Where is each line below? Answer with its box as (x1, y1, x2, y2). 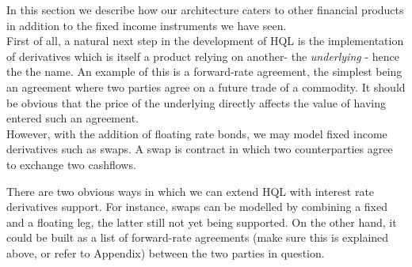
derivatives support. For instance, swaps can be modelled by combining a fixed (6, 198, 387, 215)
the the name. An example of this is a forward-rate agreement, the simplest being (6, 63, 402, 80)
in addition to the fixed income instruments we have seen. (6, 17, 287, 33)
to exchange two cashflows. (6, 156, 136, 172)
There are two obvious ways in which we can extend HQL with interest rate (6, 182, 375, 199)
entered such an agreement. (6, 110, 139, 126)
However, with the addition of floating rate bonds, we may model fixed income (6, 125, 387, 141)
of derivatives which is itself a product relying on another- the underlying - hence (6, 47, 399, 64)
